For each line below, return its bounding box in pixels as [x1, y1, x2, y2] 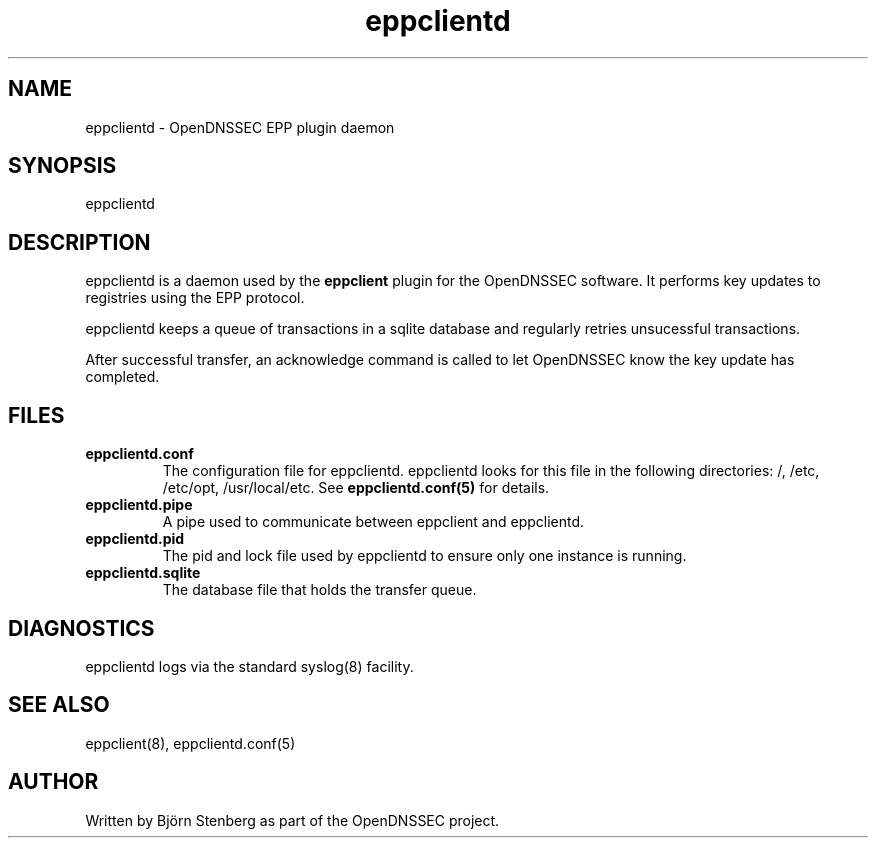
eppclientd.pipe [85, 496, 193, 514]
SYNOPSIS [8, 153, 117, 179]
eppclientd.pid [85, 530, 185, 548]
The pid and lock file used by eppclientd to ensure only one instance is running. [162, 547, 687, 565]
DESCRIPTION [8, 229, 151, 255]
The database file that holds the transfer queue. [162, 581, 477, 599]
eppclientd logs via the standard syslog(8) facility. [85, 657, 414, 675]
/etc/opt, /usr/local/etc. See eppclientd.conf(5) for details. [162, 479, 550, 497]
